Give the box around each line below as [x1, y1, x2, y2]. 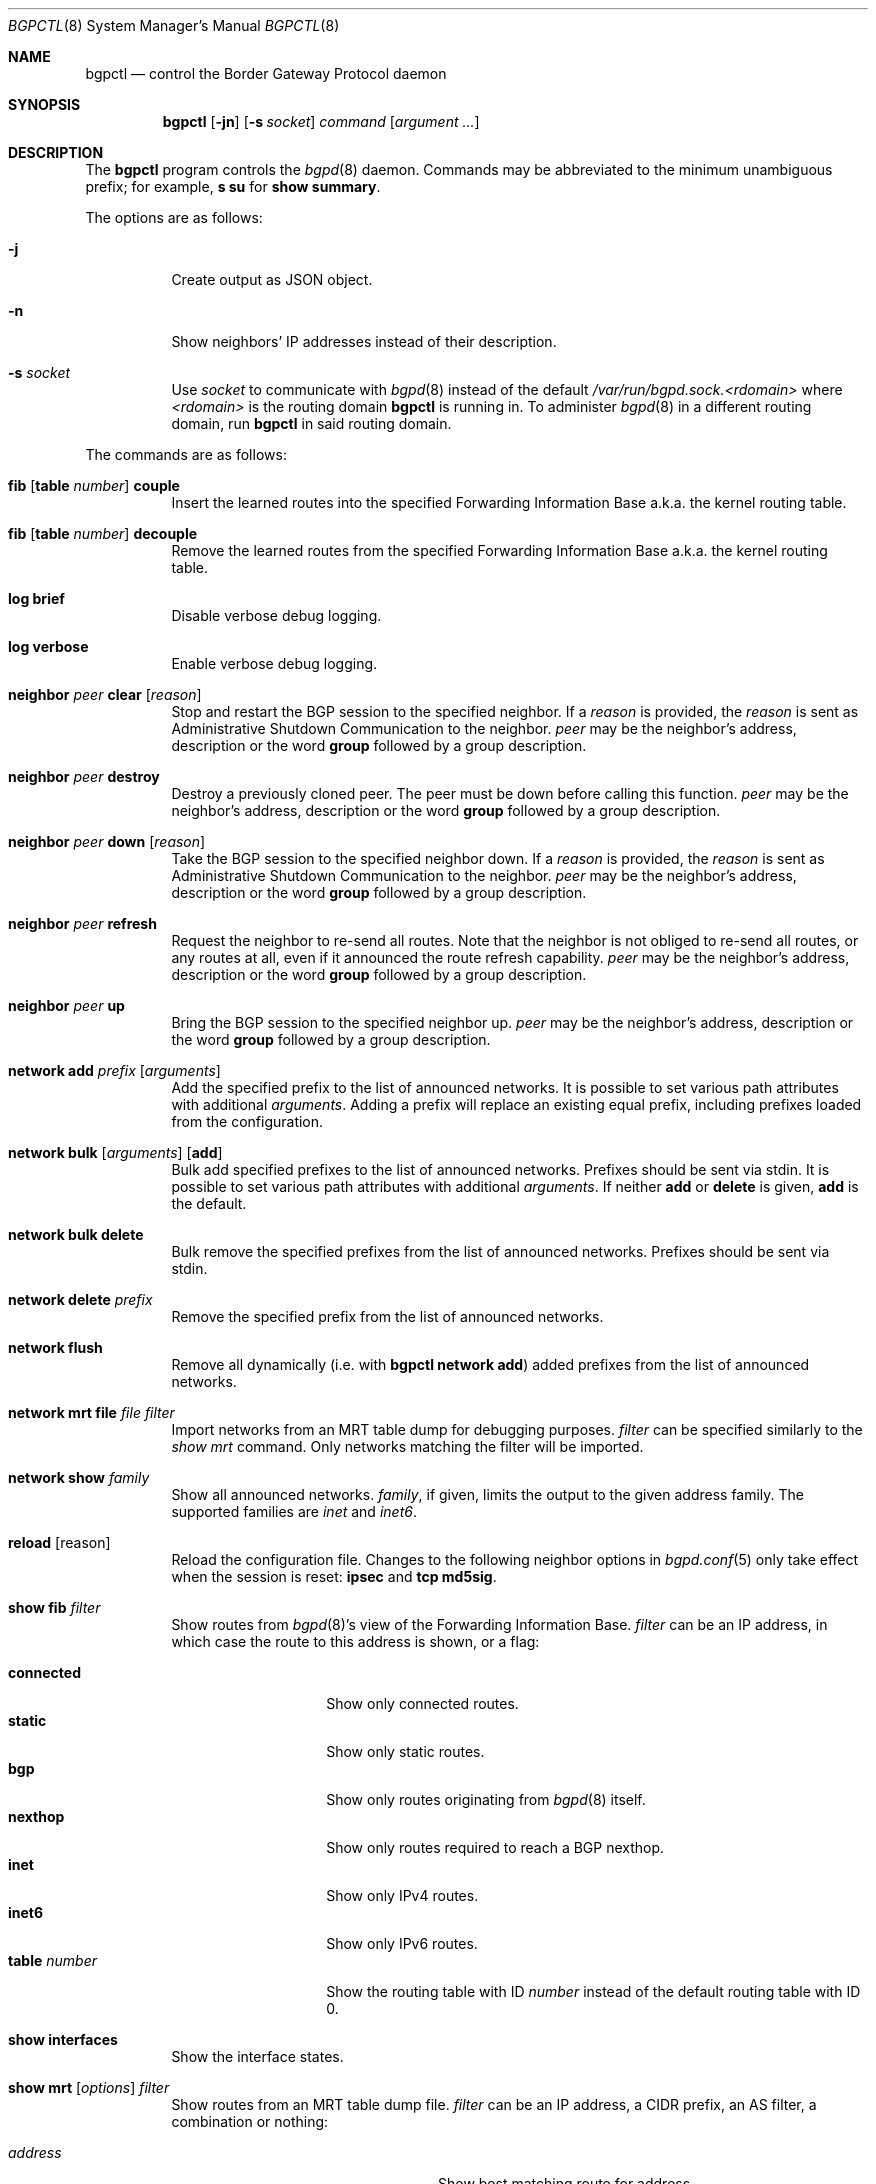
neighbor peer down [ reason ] [8, 833, 206, 850]
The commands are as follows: [85, 446, 287, 463]
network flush [8, 1339, 103, 1356]
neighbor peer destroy [8, 768, 160, 785]
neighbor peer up [8, 997, 125, 1014]
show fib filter [8, 1599, 101, 1616]
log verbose [8, 638, 89, 655]
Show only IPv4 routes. [326, 1887, 479, 1904]
